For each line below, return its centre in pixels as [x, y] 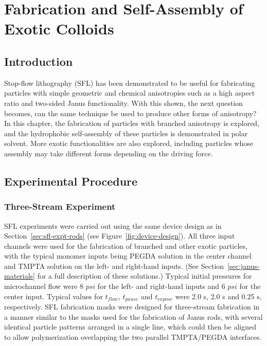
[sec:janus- [244, 266]
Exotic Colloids [59, 29]
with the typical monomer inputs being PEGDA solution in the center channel [128, 256]
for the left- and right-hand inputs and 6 [161, 286]
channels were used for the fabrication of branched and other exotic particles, [126, 245]
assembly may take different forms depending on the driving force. [109, 153]
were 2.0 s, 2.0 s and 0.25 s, [218, 296]
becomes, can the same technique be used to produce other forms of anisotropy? [130, 113]
